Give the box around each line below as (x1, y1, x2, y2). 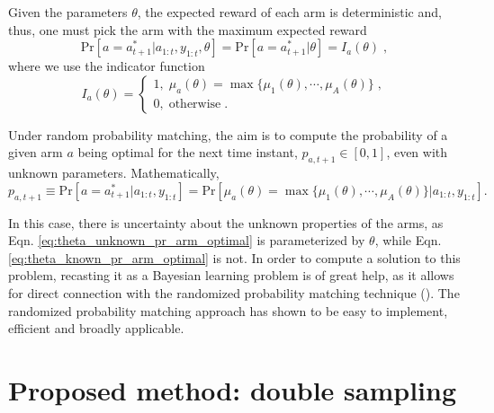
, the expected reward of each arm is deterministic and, (137, 3, 442, 21)
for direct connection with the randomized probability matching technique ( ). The (8, 283, 460, 302)
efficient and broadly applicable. (8, 319, 184, 338)
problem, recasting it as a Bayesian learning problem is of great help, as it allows (8, 266, 454, 285)
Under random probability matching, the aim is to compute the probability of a (8, 125, 448, 144)
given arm (8, 143, 63, 162)
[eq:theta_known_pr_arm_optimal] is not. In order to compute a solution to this (8, 248, 461, 267)
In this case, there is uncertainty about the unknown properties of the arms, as (8, 213, 444, 232)
